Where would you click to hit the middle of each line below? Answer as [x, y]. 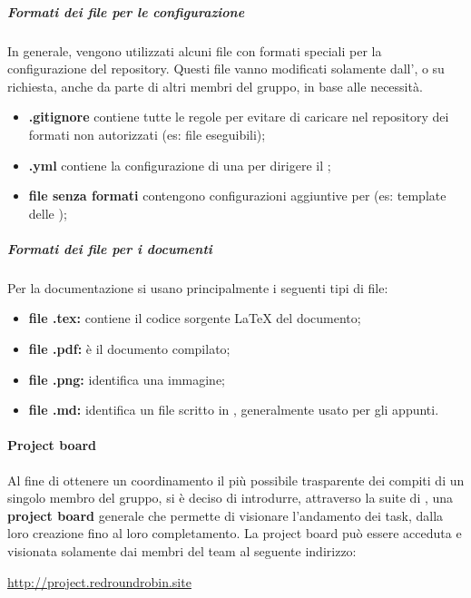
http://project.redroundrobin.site [99, 581]
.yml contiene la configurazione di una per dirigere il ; [180, 165]
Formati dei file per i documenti [110, 248]
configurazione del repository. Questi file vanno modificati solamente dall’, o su [226, 69]
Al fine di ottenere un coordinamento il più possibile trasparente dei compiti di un [236, 480]
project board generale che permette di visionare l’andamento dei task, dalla [226, 515]
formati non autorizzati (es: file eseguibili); [147, 134]
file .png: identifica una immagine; [127, 379]
